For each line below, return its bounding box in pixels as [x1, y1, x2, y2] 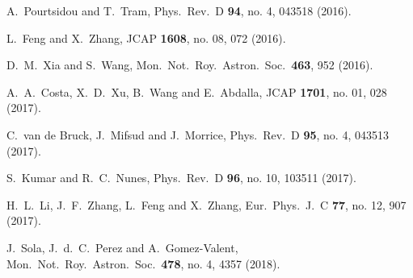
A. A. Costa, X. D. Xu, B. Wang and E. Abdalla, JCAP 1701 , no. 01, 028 [6, 83, 387, 100]
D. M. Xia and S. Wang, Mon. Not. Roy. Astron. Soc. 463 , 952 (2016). [6, 56, 373, 73]
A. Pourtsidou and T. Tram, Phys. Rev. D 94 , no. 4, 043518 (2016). [6, 2, 352, 19]
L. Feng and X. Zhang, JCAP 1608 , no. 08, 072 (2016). [6, 29, 286, 46]
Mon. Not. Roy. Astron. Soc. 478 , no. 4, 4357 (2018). [6, 255, 280, 272]
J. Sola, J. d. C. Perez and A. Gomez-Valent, [6, 239, 238, 255]
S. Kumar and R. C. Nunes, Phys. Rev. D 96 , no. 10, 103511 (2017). [6, 169, 356, 186]
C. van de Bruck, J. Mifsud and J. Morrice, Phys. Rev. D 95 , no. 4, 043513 [6, 126, 389, 143]
